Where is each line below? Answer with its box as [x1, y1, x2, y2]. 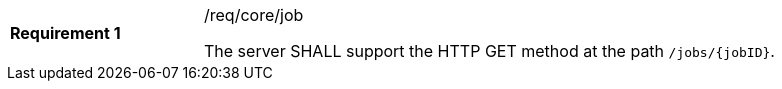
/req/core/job [204, 5, 304, 25]
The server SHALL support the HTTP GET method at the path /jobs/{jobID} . [204, 41, 775, 61]
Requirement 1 [10, 23, 121, 43]
